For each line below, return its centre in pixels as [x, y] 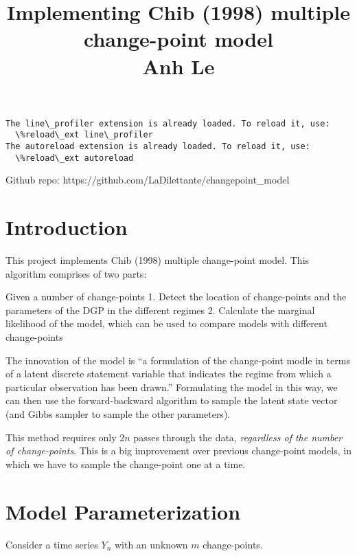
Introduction [67, 227]
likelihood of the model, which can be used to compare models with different [166, 323]
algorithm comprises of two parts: [76, 273]
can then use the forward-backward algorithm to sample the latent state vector [172, 400]
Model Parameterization [123, 511]
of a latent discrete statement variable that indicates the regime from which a [169, 374]
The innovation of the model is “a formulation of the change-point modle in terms [178, 360]
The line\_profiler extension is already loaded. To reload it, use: [168, 123]
